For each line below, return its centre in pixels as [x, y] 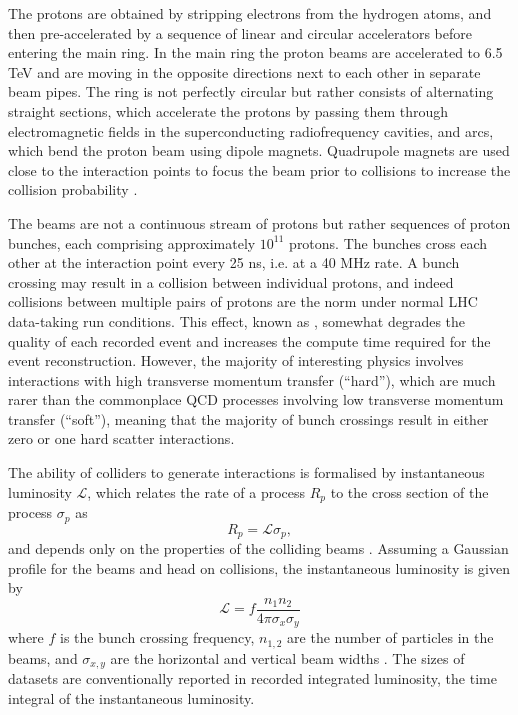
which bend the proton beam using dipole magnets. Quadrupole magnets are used [259, 150]
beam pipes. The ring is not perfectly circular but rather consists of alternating [251, 91]
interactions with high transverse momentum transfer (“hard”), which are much [252, 379]
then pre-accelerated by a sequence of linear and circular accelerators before [240, 32]
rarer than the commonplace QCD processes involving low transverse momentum [256, 399]
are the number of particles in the [390, 637]
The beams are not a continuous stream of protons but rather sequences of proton [259, 222]
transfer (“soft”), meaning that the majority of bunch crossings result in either [248, 418]
